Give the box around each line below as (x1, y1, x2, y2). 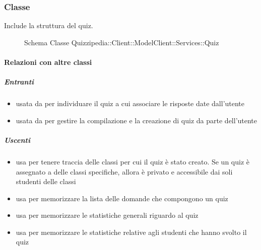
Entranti (4, 76, 34, 87)
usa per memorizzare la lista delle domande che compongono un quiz (16, 193, 228, 203)
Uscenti (4, 134, 30, 145)
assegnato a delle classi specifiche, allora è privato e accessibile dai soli (16, 166, 233, 177)
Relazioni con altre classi (4, 57, 92, 67)
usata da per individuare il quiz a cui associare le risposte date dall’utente (16, 98, 245, 109)
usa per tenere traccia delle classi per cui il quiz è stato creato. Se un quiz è (16, 156, 250, 166)
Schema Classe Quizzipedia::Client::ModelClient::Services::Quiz (24, 37, 219, 47)
